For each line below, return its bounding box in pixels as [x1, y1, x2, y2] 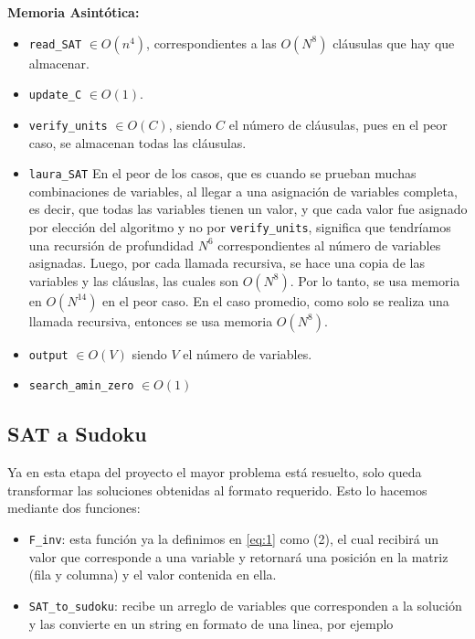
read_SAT [28, 37, 82, 51]
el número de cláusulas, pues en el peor [228, 114, 448, 133]
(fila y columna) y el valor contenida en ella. [28, 565, 277, 584]
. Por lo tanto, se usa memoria [290, 271, 460, 290]
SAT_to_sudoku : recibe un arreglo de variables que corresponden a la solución [28, 595, 462, 614]
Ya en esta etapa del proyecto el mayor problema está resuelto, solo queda [7, 463, 422, 482]
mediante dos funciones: [7, 498, 141, 517]
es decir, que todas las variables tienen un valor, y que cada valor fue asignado [28, 199, 468, 218]
